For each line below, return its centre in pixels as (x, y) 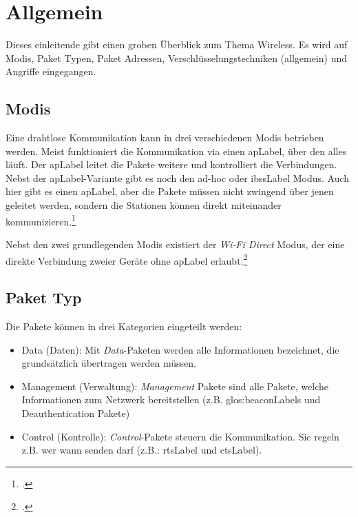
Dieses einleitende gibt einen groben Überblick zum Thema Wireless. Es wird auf (177, 44)
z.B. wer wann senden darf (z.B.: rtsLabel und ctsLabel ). (142, 450)
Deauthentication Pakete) (76, 413)
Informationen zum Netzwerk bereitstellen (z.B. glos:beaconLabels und (171, 399)
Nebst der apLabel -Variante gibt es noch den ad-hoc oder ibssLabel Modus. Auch (178, 178)
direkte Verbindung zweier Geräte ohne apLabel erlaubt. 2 (127, 259)
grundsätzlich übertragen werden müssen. (109, 363)
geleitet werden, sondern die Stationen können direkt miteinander (144, 205)
